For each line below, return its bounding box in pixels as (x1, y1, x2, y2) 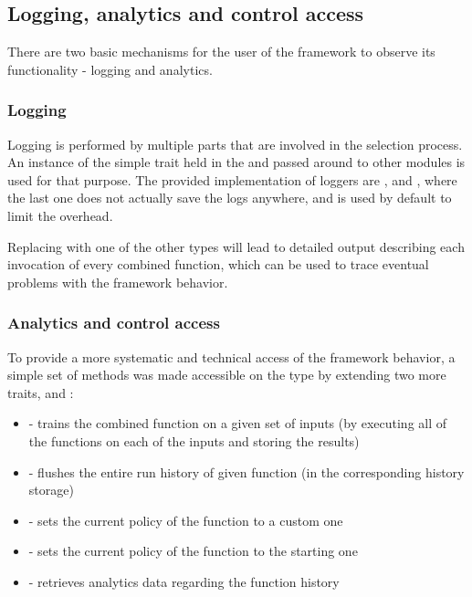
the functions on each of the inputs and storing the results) (28, 431, 360, 450)
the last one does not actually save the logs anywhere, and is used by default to (7, 188, 452, 207)
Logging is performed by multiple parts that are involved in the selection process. (7, 134, 463, 153)
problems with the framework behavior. (7, 272, 228, 291)
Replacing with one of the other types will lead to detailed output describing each (7, 236, 465, 256)
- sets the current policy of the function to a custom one (28, 510, 343, 529)
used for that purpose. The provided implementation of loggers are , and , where (7, 170, 457, 189)
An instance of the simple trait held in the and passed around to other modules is (7, 152, 466, 172)
